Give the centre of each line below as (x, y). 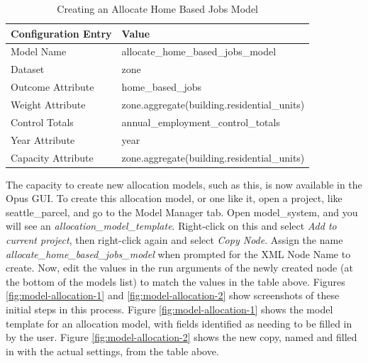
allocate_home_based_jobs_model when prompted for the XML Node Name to (178, 253)
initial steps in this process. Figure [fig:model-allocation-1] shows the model (169, 309)
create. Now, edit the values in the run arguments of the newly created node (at (179, 268)
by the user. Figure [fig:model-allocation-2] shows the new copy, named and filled (182, 337)
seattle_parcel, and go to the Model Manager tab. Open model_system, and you (182, 212)
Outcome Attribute (52, 87)
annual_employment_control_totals (201, 122)
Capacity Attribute (52, 157)
